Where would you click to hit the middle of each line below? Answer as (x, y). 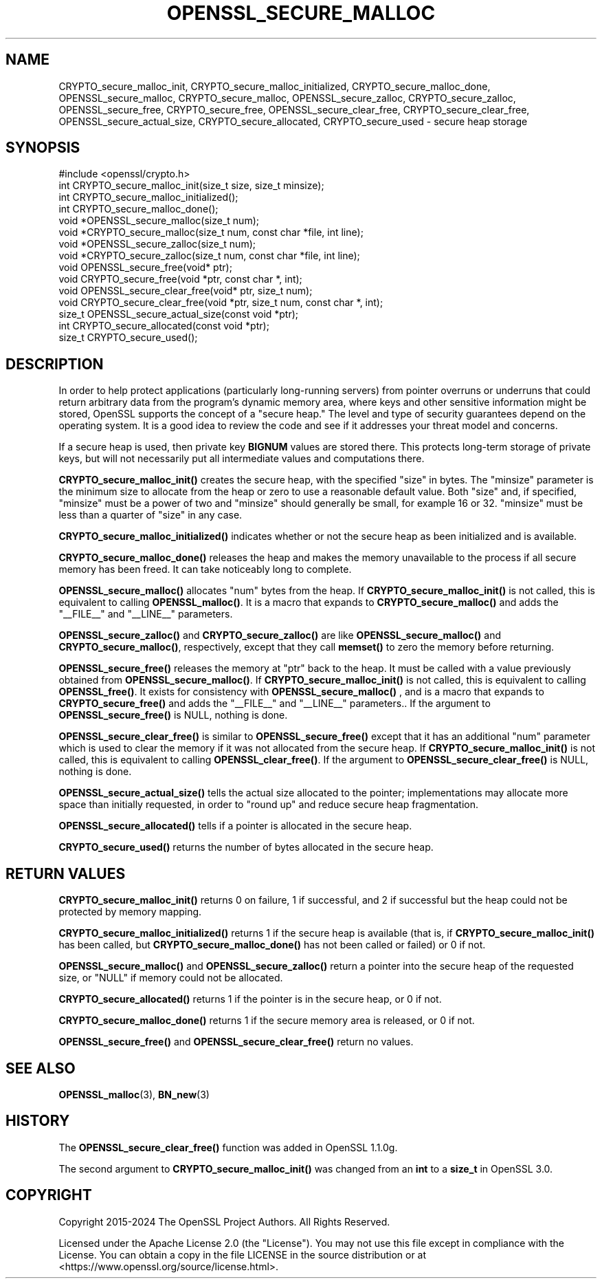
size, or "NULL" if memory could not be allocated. (171, 978)
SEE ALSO (41, 1068)
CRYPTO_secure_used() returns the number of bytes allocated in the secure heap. (246, 847)
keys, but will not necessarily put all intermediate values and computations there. (242, 459)
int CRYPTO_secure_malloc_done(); (138, 209)
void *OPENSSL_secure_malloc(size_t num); (159, 221)
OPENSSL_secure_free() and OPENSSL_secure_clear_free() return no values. (236, 1042)
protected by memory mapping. (130, 912)
